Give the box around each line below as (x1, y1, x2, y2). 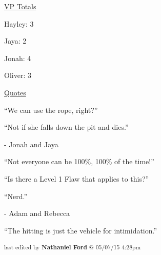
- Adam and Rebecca (4, 208, 70, 219)
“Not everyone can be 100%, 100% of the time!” (4, 156, 154, 167)
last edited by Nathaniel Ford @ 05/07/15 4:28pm (4, 243, 141, 251)
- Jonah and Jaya (4, 139, 58, 149)
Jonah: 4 (4, 52, 31, 63)
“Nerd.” (4, 190, 28, 201)
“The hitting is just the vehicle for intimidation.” (4, 225, 157, 236)
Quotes (4, 87, 26, 97)
